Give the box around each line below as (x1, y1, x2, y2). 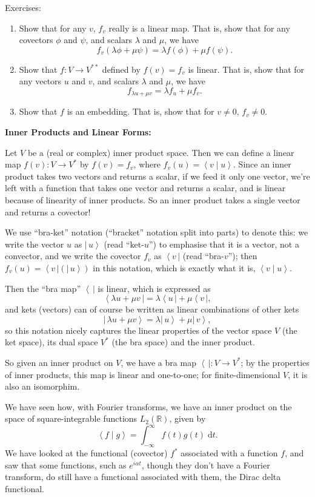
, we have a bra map (121, 356, 196, 368)
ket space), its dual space (5, 336, 98, 348)
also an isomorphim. (5, 380, 80, 393)
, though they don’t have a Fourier (141, 458, 270, 471)
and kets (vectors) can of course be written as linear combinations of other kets (5, 303, 299, 316)
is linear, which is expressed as (98, 282, 211, 294)
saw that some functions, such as (5, 458, 127, 471)
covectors (19, 33, 53, 46)
